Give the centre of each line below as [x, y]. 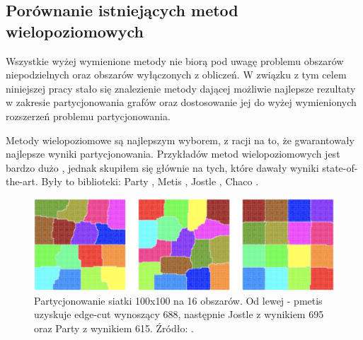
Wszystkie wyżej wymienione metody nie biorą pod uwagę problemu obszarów [175, 60]
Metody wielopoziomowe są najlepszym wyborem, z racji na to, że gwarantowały [180, 140]
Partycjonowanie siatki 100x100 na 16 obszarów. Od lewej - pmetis [178, 300]
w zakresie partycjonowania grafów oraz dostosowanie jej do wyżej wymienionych [181, 102]
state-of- [340, 167]
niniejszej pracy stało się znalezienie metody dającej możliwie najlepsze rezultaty [181, 88]
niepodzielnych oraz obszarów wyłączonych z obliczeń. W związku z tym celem [176, 75]
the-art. [22, 181]
